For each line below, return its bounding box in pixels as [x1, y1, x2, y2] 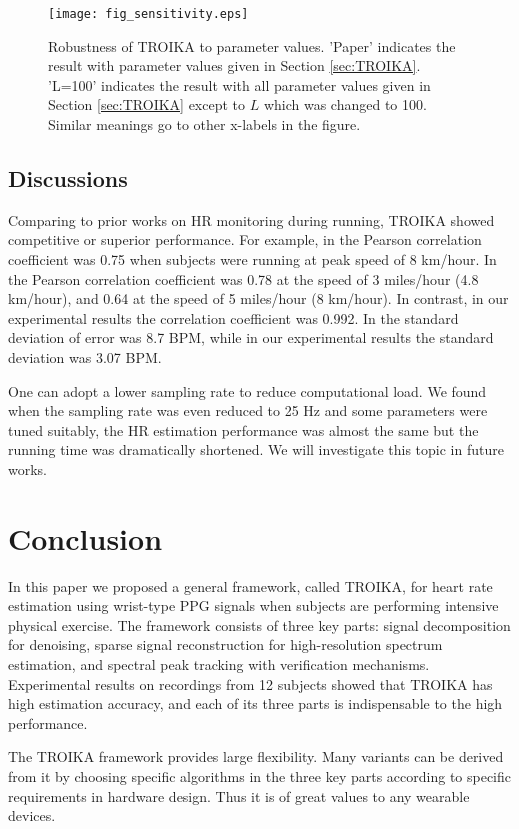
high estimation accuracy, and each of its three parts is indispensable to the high [8, 693, 503, 714]
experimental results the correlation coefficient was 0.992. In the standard [8, 307, 459, 328]
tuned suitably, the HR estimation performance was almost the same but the [8, 419, 479, 440]
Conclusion [8, 517, 163, 558]
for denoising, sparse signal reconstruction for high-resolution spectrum [8, 634, 443, 655]
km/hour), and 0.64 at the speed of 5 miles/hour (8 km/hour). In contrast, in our [8, 288, 509, 309]
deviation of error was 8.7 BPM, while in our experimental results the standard [8, 327, 494, 348]
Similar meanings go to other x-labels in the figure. [48, 114, 361, 135]
